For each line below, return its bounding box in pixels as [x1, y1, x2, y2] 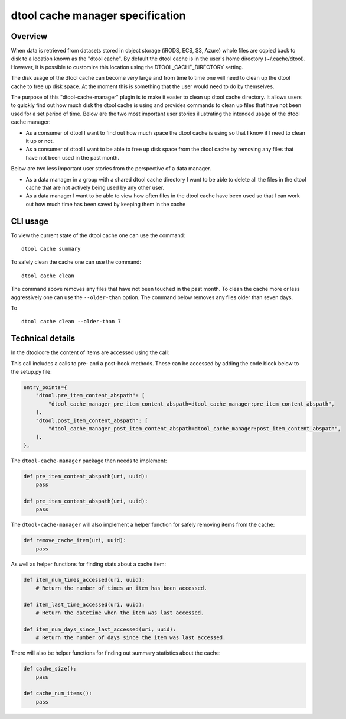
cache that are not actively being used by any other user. [25, 184, 165, 191]
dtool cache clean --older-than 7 [21, 318, 121, 325]
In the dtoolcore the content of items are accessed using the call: [11, 349, 169, 356]
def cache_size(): [23, 665, 77, 672]
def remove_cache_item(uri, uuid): [23, 537, 126, 544]
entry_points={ [23, 384, 67, 391]
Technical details [11, 333, 76, 344]
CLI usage [11, 216, 49, 226]
